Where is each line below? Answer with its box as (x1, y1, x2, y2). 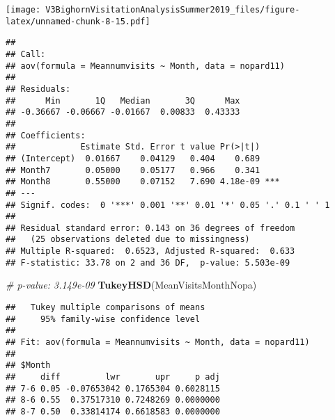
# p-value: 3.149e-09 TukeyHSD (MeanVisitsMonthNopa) (6, 277, 257, 292)
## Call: (6, 49, 46, 59)
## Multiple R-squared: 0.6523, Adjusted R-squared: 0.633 (6, 246, 295, 257)
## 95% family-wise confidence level (6, 314, 201, 324)
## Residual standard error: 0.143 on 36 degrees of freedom (6, 223, 295, 233)
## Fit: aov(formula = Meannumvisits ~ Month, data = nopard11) (6, 337, 310, 347)
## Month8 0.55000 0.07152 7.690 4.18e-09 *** (6, 177, 280, 187)
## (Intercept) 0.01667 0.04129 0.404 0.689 (6, 153, 260, 163)
